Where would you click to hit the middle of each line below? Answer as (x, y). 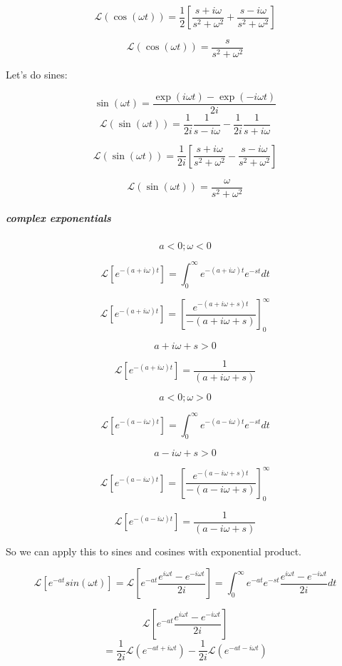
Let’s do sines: (37, 75)
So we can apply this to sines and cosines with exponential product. (154, 551)
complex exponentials (58, 218)
